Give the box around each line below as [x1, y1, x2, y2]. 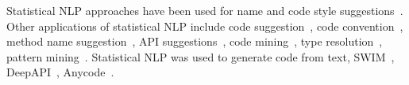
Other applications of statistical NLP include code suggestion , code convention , [6, 17, 403, 34]
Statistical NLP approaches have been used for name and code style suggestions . [6, 2, 403, 18]
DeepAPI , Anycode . [6, 64, 114, 80]
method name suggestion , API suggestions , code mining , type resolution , [6, 33, 383, 50]
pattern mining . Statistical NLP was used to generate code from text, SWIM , [6, 48, 395, 65]
